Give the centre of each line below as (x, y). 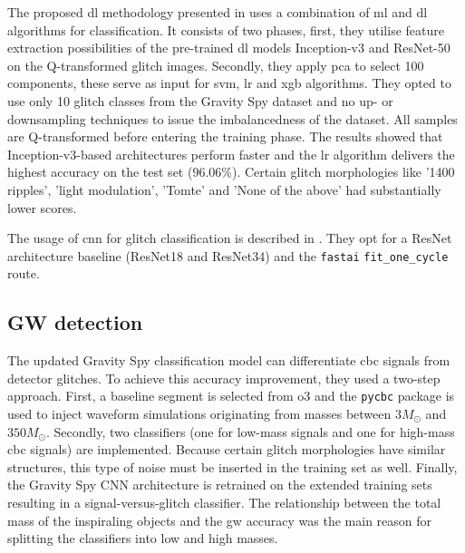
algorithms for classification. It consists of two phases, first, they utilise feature (226, 29)
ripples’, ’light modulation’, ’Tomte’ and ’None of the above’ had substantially (224, 189)
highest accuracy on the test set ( (100, 172)
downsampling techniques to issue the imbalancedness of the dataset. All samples (232, 118)
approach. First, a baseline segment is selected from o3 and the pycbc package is (231, 396)
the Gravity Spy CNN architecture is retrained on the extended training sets (220, 485)
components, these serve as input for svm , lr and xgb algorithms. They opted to (229, 83)
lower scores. (42, 207)
